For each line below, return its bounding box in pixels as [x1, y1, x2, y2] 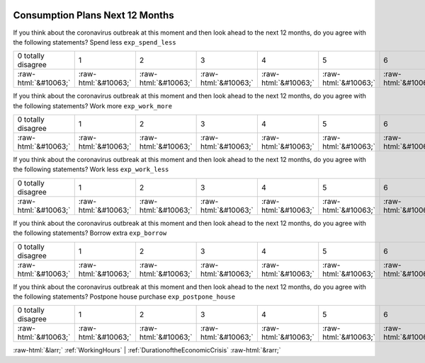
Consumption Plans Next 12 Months [13, 9, 174, 21]
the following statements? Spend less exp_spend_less [13, 38, 176, 46]
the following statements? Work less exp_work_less [13, 165, 169, 173]
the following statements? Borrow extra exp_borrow [13, 229, 167, 237]
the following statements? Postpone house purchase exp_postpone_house [13, 292, 236, 301]
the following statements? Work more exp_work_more [13, 101, 173, 110]
